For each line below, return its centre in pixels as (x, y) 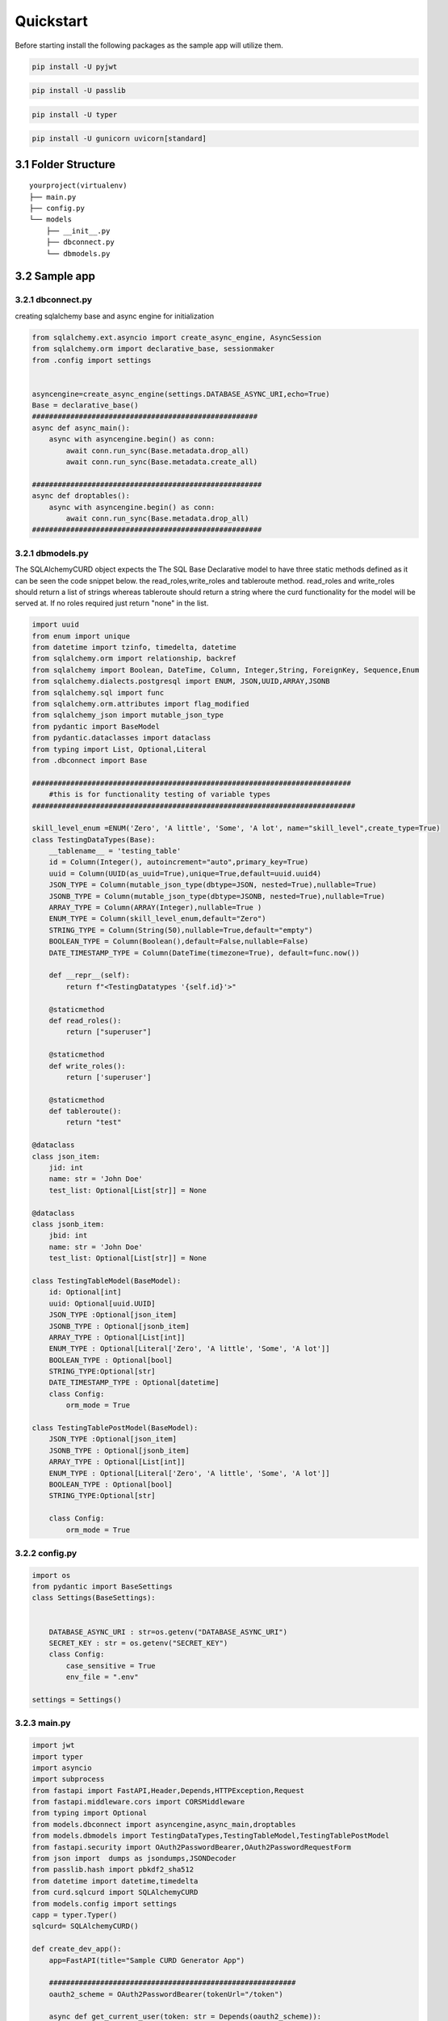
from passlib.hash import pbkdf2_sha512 (113, 1870)
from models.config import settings (105, 1903)
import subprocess (68, 1779)
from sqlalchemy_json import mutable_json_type (128, 715)
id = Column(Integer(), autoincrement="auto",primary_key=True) (179, 862)
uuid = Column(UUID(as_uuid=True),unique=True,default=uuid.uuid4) (185, 873)
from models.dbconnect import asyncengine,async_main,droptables (164, 1824)
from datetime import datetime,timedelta (115, 1881)
